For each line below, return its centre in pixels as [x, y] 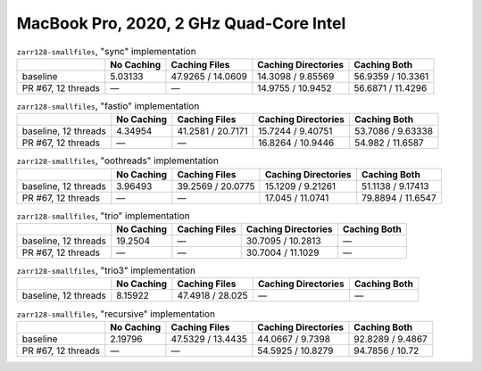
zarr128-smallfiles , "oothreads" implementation [117, 161]
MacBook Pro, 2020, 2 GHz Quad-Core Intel [181, 23]
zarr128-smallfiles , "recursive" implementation [116, 314]
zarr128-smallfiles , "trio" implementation [104, 216]
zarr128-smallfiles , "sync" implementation [106, 51]
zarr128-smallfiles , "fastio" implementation [108, 106]
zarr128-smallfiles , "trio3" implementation [106, 270]
